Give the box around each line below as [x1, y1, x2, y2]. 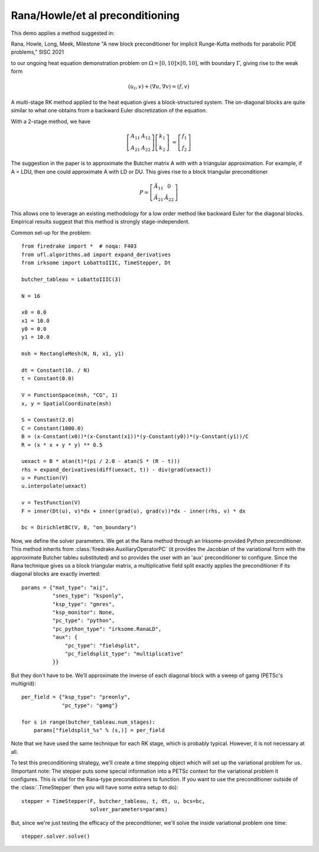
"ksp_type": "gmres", [52, 601, 115, 607]
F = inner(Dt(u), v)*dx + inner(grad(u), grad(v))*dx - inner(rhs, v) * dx [21, 507, 246, 514]
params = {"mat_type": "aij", [21, 584, 109, 591]
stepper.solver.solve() [21, 832, 90, 840]
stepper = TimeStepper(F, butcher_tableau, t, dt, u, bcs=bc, [21, 798, 206, 804]
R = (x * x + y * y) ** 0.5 [21, 441, 103, 448]
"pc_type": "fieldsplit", [65, 642, 140, 649]
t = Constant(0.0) [21, 375, 75, 382]
